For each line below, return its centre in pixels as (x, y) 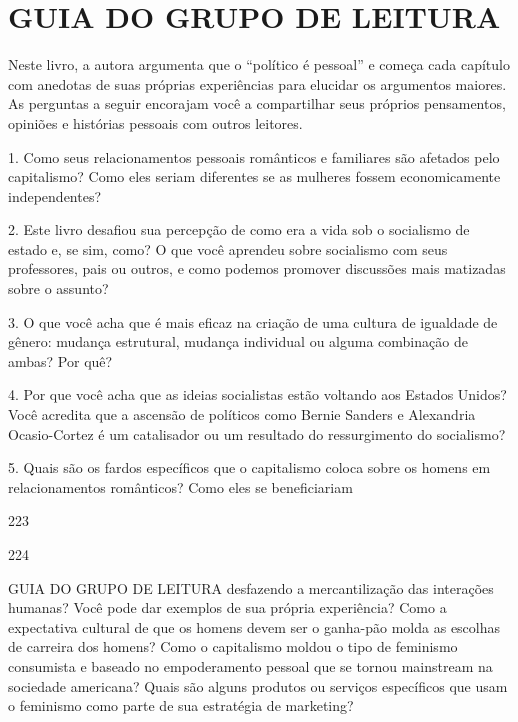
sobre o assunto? (58, 288)
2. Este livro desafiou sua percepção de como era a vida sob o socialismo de (239, 229)
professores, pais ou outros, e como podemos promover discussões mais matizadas (257, 268)
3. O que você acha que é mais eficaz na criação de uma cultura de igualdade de (253, 321)
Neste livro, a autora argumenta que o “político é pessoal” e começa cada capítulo (259, 64)
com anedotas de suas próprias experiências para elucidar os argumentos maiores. (257, 83)
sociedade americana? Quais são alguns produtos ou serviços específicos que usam (258, 685)
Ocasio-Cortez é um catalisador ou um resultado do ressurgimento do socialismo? (257, 433)
